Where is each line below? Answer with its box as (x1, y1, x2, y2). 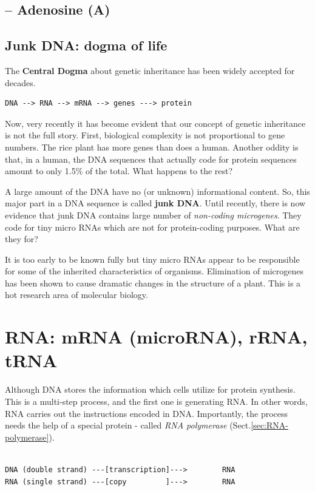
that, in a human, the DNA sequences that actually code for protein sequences (5, 152, 297, 165)
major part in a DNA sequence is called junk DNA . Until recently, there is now (5, 197, 306, 209)
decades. (5, 76, 36, 89)
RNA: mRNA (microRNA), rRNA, (5, 324, 308, 349)
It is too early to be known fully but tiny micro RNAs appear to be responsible (5, 252, 300, 265)
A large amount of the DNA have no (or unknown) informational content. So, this (5, 185, 310, 197)
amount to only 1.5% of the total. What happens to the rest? (5, 164, 233, 177)
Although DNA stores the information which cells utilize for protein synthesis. (5, 383, 296, 396)
